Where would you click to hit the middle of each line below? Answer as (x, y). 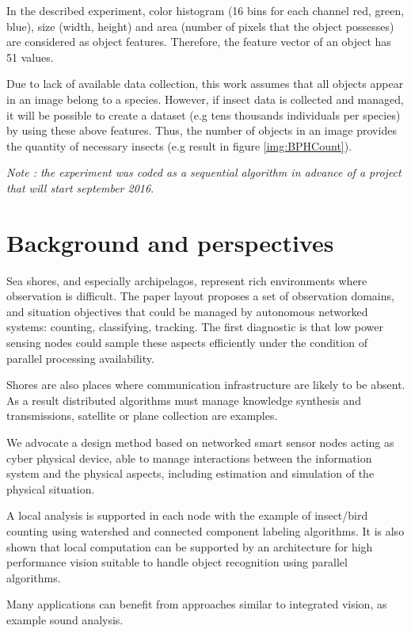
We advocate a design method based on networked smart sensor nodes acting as (200, 442)
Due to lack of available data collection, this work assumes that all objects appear (205, 84)
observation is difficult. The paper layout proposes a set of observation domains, (200, 296)
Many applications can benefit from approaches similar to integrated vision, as (197, 604)
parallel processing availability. (80, 358)
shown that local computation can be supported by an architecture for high (190, 546)
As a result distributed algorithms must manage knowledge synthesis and (184, 400)
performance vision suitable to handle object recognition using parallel (177, 562)
